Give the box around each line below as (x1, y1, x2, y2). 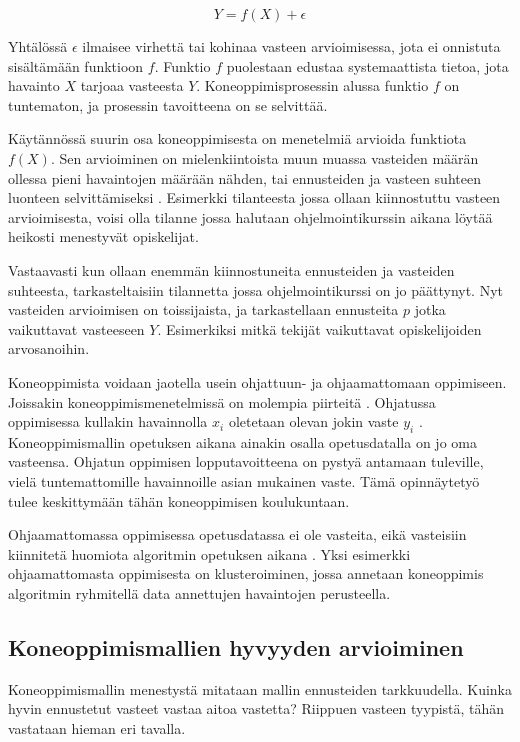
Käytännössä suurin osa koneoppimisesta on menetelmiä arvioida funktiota (8, 128, 467, 149)
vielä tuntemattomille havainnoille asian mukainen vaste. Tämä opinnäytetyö (8, 471, 480, 492)
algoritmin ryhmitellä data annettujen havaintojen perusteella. (8, 583, 391, 604)
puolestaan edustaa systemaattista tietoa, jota (226, 55, 509, 76)
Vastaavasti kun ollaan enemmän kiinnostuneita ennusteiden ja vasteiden (8, 259, 455, 280)
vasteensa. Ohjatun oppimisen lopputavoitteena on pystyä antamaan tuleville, (8, 451, 484, 472)
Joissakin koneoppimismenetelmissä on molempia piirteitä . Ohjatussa (8, 391, 436, 412)
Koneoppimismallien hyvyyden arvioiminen (8, 632, 464, 663)
